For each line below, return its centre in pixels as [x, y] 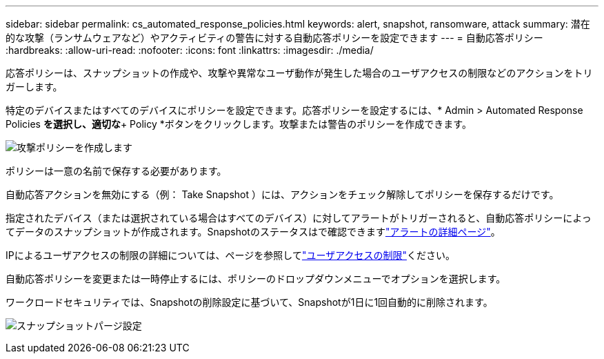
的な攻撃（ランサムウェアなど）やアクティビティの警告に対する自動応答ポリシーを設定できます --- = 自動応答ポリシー [274, 38]
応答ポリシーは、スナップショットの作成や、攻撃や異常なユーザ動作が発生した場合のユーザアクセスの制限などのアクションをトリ [299, 73]
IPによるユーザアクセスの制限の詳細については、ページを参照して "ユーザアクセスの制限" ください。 [230, 255]
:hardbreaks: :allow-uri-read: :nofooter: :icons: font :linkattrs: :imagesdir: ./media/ [190, 50]
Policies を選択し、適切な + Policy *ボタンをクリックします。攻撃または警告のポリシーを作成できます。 [239, 124]
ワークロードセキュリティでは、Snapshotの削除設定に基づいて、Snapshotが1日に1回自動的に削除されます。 [249, 302]
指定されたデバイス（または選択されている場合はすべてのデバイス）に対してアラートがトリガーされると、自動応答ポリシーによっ [299, 218]
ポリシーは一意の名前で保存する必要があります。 [116, 171]
